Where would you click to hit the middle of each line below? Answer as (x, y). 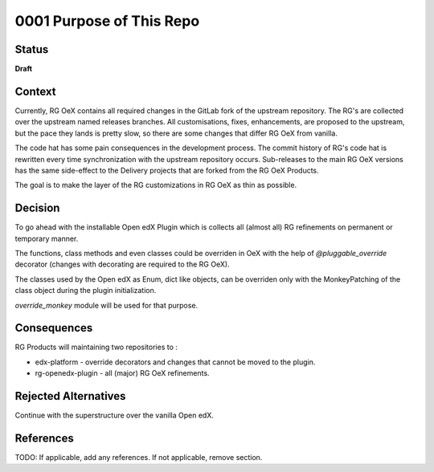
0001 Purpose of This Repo (107, 21)
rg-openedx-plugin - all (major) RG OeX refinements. (122, 373)
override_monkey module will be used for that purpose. (106, 305)
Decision (37, 208)
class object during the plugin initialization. (86, 291)
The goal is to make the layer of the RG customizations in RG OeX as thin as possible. (156, 185)
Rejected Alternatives (70, 396)
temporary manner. (47, 238)
